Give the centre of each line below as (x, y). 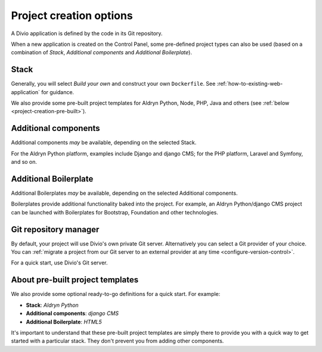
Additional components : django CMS (72, 313)
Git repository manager (55, 229)
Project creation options (72, 15)
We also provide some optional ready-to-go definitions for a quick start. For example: (116, 294)
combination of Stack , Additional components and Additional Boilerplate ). (101, 52)
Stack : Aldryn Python (52, 305)
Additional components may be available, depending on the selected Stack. (104, 142)
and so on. (24, 162)
